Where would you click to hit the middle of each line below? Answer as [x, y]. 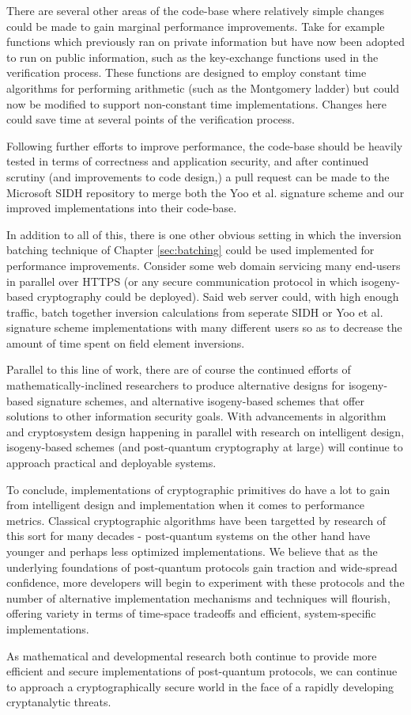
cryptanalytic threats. [59, 702]
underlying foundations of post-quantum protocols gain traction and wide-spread [202, 567]
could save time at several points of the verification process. [151, 119]
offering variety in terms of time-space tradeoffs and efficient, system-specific [191, 613]
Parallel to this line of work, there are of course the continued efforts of [179, 369]
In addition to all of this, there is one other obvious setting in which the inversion [204, 234]
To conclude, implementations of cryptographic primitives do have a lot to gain [198, 489]
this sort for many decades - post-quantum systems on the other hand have [189, 536]
